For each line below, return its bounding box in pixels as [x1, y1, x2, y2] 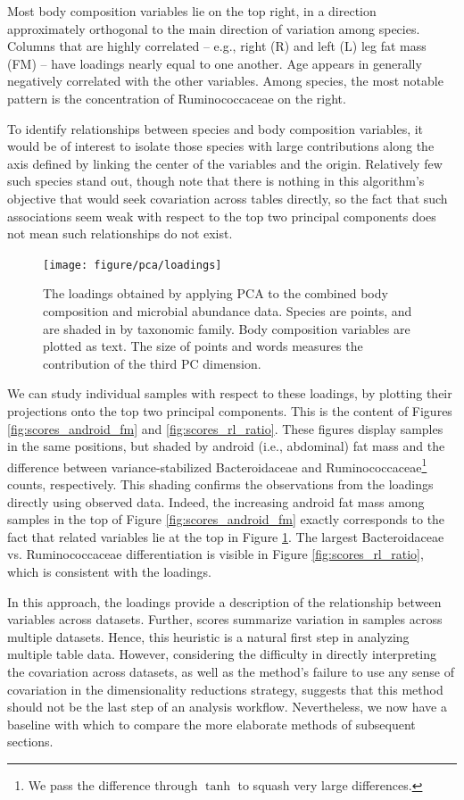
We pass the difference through [28, 775, 198, 794]
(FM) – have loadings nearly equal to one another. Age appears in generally [7, 54, 422, 72]
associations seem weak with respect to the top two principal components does [7, 206, 436, 225]
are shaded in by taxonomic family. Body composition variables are [43, 319, 410, 337]
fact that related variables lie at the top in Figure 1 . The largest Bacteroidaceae [7, 527, 444, 546]
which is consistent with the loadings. [7, 562, 211, 580]
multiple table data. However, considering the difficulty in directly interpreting [7, 645, 436, 663]
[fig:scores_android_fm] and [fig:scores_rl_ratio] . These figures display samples [7, 419, 443, 437]
